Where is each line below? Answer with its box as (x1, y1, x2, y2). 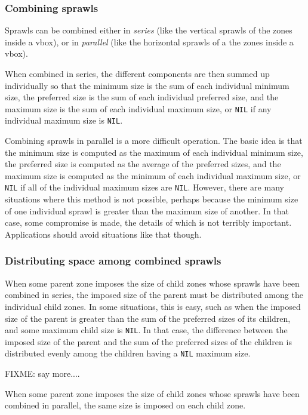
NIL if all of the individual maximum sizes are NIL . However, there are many (5, 181, 284, 193)
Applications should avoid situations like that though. (5, 228, 202, 240)
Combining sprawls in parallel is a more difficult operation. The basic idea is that (5, 134, 303, 147)
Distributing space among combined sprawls (5, 253, 221, 268)
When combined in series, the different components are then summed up (5, 67, 270, 79)
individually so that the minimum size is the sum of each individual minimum (5, 79, 289, 91)
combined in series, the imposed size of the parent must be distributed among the (5, 288, 303, 301)
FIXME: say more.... (5, 367, 80, 379)
